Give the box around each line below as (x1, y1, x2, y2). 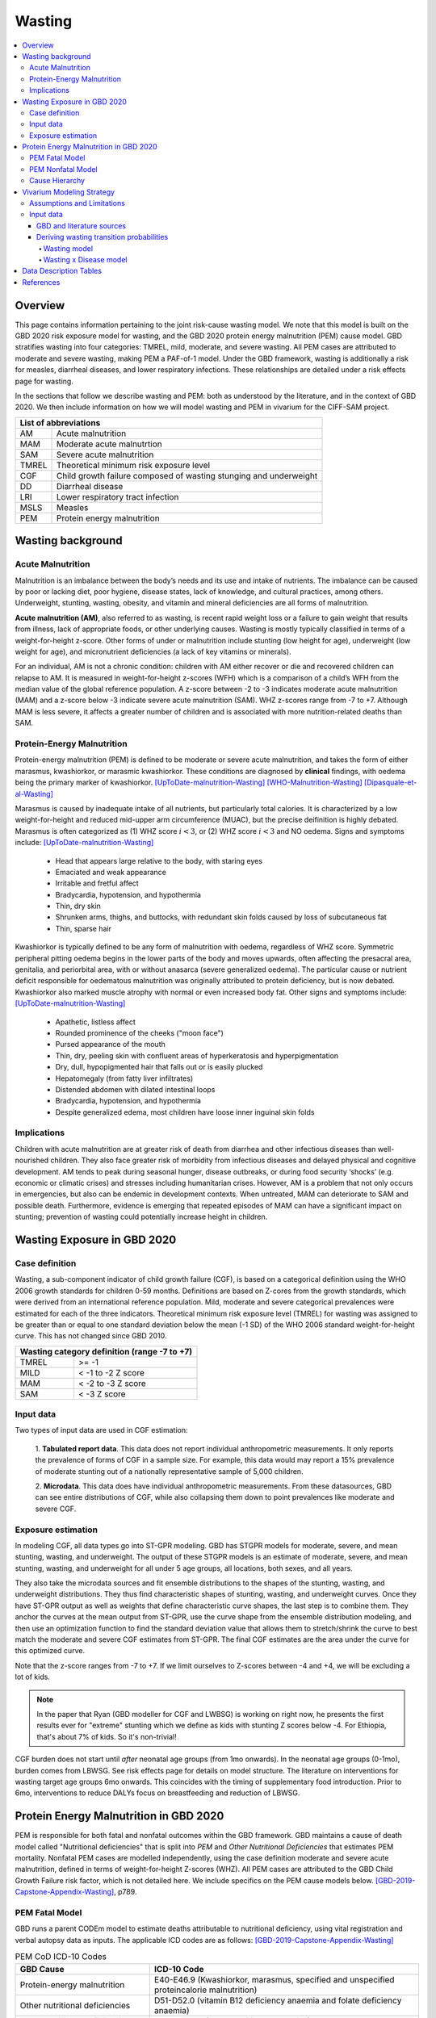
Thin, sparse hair (55, 923, 112, 933)
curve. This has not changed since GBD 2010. (15, 1331, 167, 1341)
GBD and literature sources (36, 220, 127, 230)
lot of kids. (15, 1672, 50, 1682)
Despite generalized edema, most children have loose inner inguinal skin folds (55, 1107, 315, 1117)
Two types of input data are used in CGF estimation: (15, 1426, 189, 1435)
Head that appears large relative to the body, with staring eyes (55, 856, 262, 865)
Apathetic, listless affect (55, 1017, 136, 1027)
